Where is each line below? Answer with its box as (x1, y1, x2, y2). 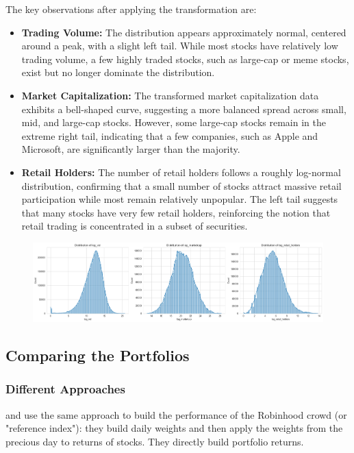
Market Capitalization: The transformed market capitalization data (21, 88, 319, 102)
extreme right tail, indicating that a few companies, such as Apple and (21, 128, 318, 143)
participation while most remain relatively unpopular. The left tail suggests (21, 192, 338, 206)
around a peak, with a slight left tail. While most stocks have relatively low (21, 38, 338, 53)
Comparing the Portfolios (5, 344, 190, 365)
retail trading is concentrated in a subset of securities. (21, 219, 248, 233)
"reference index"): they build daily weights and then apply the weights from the (5, 421, 343, 435)
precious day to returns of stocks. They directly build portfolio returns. (5, 434, 304, 448)
